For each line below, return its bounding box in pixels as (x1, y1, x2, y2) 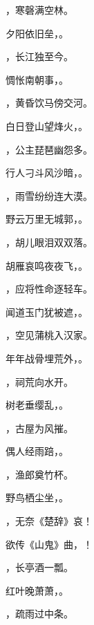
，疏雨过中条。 (6, 606, 73, 621)
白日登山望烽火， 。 (6, 118, 88, 133)
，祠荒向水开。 (6, 374, 73, 389)
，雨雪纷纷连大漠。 (6, 188, 93, 203)
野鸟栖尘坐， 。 (6, 490, 68, 505)
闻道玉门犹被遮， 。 (6, 304, 88, 319)
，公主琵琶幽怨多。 (6, 142, 93, 156)
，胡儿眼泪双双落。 (6, 234, 93, 249)
